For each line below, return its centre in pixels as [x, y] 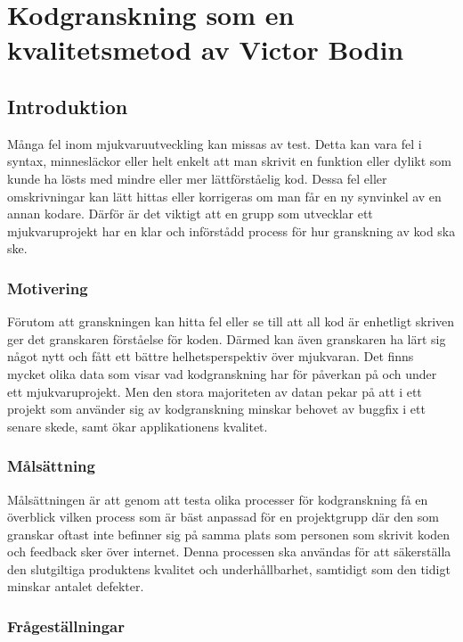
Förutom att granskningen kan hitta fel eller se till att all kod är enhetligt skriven [231, 321]
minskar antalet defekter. [76, 586]
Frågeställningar [66, 626]
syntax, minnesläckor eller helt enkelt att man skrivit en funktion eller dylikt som [230, 161]
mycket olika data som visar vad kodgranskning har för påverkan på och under [222, 373]
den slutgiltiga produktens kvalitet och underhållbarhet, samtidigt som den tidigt [229, 568]
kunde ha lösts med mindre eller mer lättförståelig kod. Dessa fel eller [197, 178]
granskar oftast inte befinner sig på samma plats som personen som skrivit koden [229, 534]
